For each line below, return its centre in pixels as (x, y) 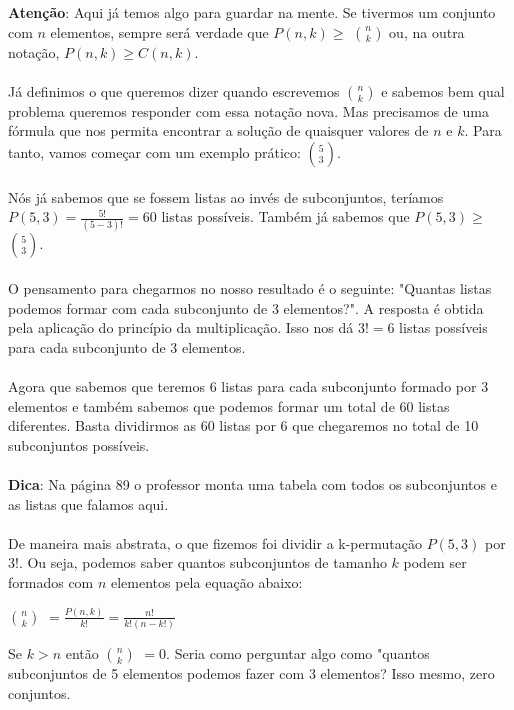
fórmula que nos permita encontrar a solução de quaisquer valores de (218, 130)
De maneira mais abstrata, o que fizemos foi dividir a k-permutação (215, 542)
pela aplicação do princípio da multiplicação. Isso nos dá (181, 327)
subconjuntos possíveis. (79, 444)
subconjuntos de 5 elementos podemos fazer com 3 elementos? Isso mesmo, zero (251, 673)
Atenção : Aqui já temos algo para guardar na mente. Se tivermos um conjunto (252, 12)
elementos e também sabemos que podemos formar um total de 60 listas (229, 405)
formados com (51, 581)
